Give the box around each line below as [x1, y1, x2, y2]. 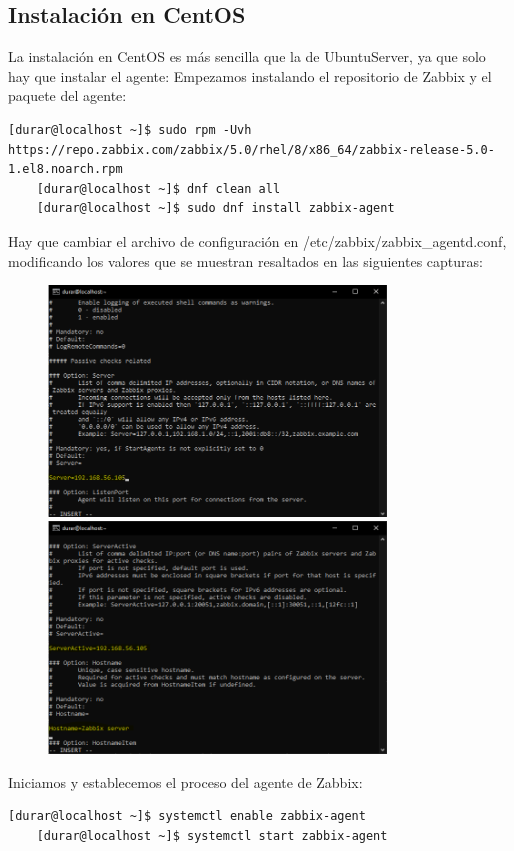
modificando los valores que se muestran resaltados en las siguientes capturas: [8, 250, 483, 271]
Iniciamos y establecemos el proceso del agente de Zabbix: [8, 771, 363, 792]
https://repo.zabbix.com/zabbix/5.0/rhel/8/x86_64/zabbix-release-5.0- [8, 142, 495, 157]
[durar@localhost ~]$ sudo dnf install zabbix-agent [36, 201, 395, 216]
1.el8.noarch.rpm [8, 162, 123, 177]
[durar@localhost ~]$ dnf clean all [36, 181, 281, 196]
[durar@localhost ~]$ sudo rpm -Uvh [8, 122, 252, 137]
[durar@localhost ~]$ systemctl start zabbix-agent [36, 828, 388, 843]
